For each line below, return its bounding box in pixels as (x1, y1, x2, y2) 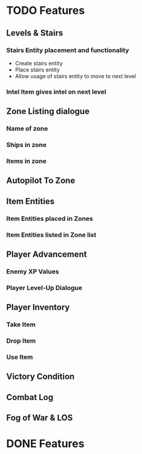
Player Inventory (6, 302, 70, 312)
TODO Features (6, 4, 85, 18)
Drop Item (6, 337, 36, 345)
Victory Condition (6, 372, 75, 382)
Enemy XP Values (6, 267, 59, 275)
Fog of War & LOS (6, 413, 73, 423)
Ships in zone (6, 140, 47, 149)
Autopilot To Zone (6, 176, 76, 186)
